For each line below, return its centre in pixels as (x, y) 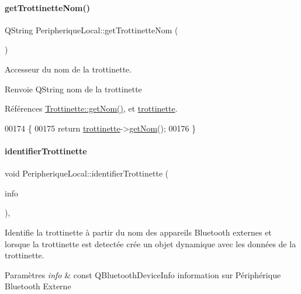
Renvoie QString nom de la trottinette (73, 89)
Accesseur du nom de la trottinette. (68, 69)
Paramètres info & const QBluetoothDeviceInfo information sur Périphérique (143, 274)
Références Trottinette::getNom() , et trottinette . (91, 108)
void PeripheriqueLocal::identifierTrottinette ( (87, 173)
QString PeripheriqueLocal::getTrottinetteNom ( (91, 30)
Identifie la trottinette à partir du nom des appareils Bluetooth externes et (138, 232)
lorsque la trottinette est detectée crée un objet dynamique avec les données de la (150, 243)
